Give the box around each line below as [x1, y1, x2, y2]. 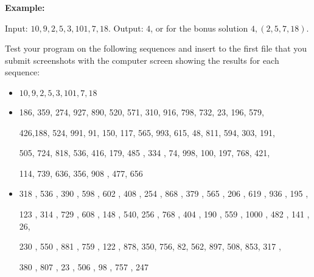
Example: [5, 1, 45, 13]
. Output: [108, 21, 144, 34]
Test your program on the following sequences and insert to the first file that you [5, 42, 307, 55]
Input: [5, 21, 28, 34]
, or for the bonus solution [150, 21, 248, 34]
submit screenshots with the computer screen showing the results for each [5, 53, 279, 66]
